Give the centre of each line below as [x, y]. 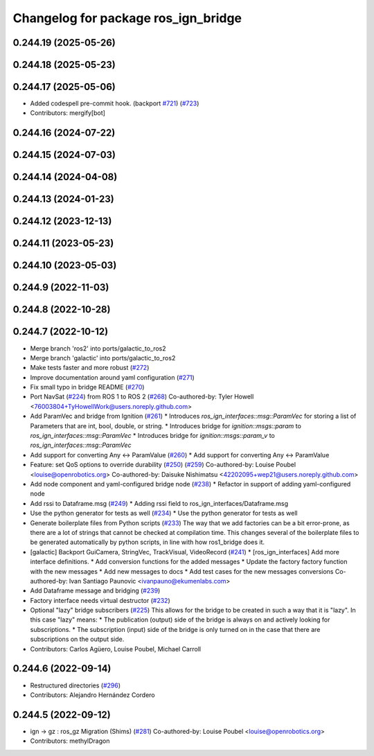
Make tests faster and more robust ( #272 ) [90, 368]
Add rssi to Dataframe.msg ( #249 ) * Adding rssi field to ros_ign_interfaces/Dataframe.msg [159, 503]
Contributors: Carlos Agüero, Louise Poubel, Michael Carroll [115, 649]
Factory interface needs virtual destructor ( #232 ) [100, 600]
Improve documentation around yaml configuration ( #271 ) [113, 377]
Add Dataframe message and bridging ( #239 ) [95, 591]
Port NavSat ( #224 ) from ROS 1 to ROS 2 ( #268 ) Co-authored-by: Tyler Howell [142, 397]
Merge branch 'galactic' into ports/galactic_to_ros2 [103, 358]
